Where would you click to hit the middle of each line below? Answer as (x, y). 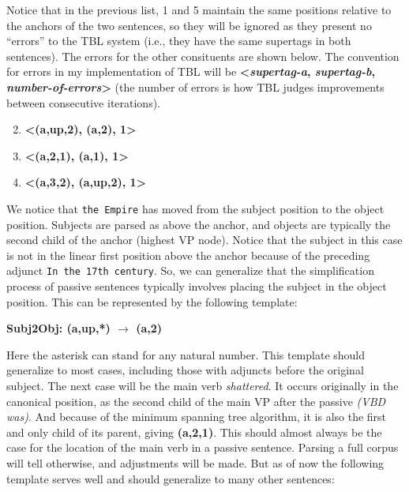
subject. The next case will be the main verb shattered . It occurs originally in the (203, 385)
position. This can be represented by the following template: (152, 301)
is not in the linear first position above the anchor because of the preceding (188, 255)
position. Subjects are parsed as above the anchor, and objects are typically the (199, 224)
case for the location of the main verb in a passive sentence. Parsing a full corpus (203, 447)
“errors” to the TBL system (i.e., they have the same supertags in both (179, 41)
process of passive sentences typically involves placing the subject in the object (197, 286)
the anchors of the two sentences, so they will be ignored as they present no (189, 25)
